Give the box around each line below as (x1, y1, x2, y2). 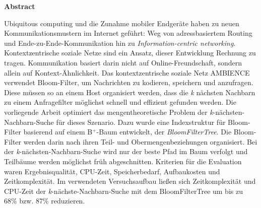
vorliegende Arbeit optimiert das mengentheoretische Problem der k (4, 106, 213, 117)
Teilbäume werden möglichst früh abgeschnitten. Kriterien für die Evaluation (4, 156, 242, 166)
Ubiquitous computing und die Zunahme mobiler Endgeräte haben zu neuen (4, 18, 239, 28)
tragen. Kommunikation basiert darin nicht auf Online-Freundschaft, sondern (4, 57, 242, 67)
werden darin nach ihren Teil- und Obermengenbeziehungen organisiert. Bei (23, 136, 257, 147)
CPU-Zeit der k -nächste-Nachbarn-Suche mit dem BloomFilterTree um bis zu (4, 185, 243, 196)
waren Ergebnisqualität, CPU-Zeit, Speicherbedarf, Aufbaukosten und (4, 166, 220, 176)
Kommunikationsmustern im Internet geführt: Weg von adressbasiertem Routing (4, 28, 252, 38)
